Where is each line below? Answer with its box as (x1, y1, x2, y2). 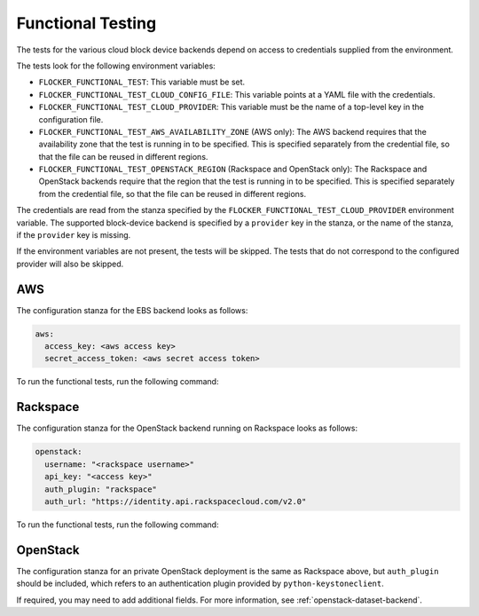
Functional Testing (16, 13, 157, 33)
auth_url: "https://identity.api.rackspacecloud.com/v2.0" (44, 496, 307, 506)
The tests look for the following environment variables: (16, 60, 216, 71)
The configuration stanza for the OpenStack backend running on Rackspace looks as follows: (16, 423, 358, 434)
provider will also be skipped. (16, 258, 124, 269)
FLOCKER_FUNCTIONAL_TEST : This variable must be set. (38, 76, 246, 88)
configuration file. (38, 114, 104, 124)
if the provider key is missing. (16, 230, 131, 241)
